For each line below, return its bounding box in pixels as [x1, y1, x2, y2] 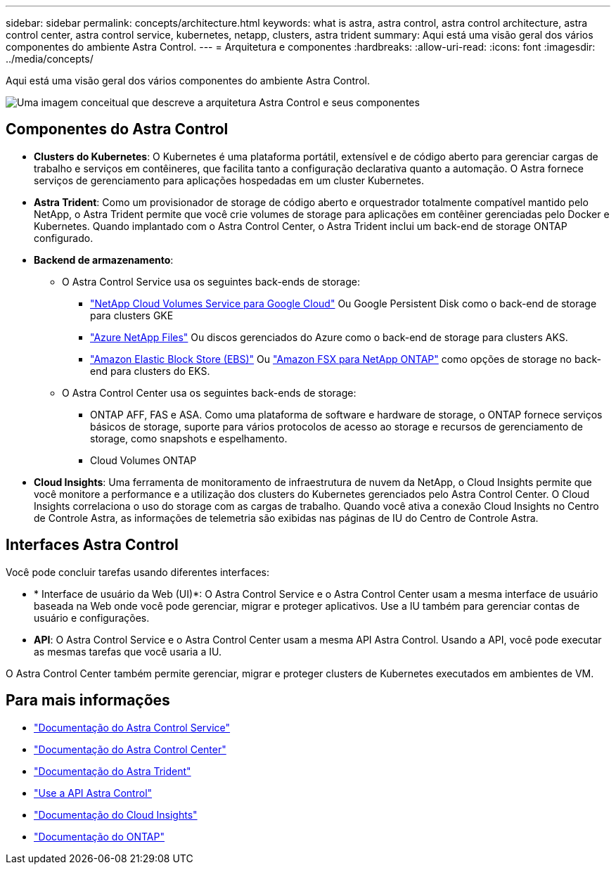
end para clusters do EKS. [90, 364, 210, 377]
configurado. [34, 231, 94, 244]
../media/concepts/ [6, 53, 94, 65]
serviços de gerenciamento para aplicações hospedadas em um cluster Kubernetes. [34, 174, 424, 186]
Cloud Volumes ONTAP [90, 454, 197, 466]
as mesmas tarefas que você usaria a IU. [34, 645, 222, 658]
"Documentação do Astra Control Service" [34, 721, 231, 734]
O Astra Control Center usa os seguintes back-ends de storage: [62, 386, 357, 399]
